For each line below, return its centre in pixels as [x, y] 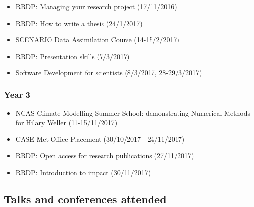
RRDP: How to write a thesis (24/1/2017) [79, 23]
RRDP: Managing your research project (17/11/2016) [96, 6]
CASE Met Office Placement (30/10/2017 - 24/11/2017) [100, 139]
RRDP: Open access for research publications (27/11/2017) [105, 155]
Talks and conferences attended [85, 198]
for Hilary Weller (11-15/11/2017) [66, 122]
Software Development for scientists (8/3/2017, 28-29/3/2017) [109, 73]
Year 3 [17, 94]
